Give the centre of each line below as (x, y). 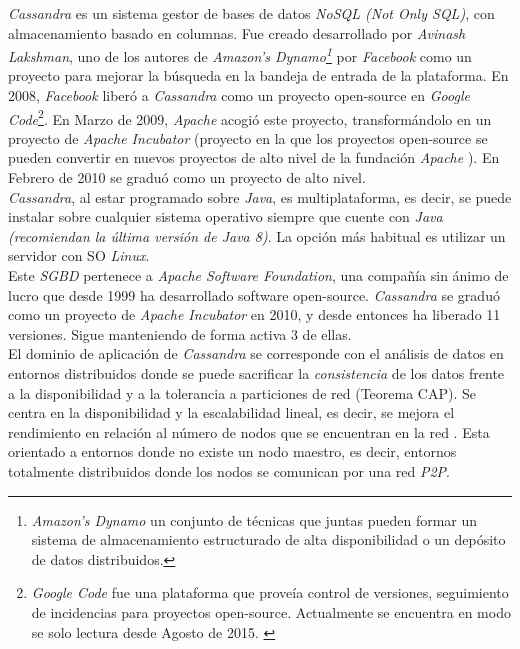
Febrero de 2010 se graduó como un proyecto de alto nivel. (187, 177)
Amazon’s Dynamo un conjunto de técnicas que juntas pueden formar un (254, 519)
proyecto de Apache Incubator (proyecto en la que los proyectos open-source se (248, 137)
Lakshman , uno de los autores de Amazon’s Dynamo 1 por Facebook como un (240, 54)
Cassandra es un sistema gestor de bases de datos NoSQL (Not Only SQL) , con (251, 13)
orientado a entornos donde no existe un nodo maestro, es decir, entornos (232, 451)
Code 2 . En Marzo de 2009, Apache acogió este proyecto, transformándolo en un (250, 117)
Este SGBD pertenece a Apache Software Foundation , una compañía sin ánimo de (258, 275)
